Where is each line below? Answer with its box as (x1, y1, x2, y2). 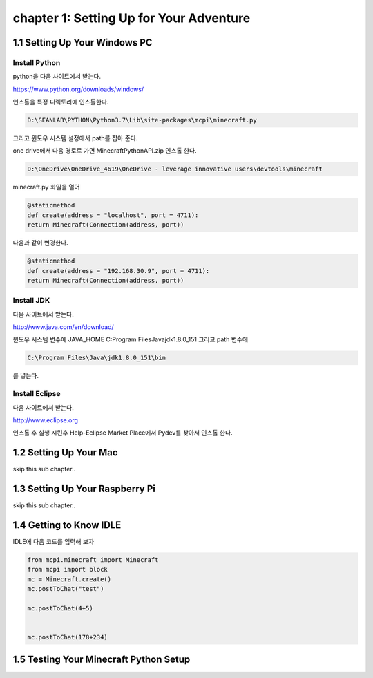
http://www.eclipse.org (12, 415, 79, 424)
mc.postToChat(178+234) (27, 633, 108, 641)
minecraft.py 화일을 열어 (12, 183, 80, 191)
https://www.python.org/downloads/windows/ (12, 85, 144, 93)
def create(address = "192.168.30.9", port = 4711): (27, 267, 210, 274)
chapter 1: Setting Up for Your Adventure (12, 10, 251, 26)
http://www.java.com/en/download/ (12, 323, 114, 331)
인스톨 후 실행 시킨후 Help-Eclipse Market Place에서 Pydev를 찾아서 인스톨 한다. (12, 429, 233, 437)
